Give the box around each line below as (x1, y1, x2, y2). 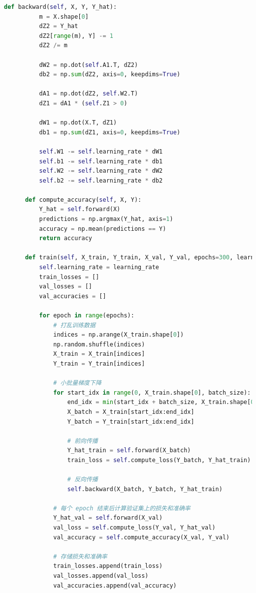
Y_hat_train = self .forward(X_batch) (67, 447, 191, 454)
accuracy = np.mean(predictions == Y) (39, 225, 166, 232)
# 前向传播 (67, 437, 98, 444)
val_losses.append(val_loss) (53, 572, 149, 580)
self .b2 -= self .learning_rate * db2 (39, 177, 163, 184)
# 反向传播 (67, 476, 98, 483)
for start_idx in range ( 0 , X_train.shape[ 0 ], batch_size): (53, 389, 251, 396)
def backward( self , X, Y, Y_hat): (4, 3, 117, 10)
